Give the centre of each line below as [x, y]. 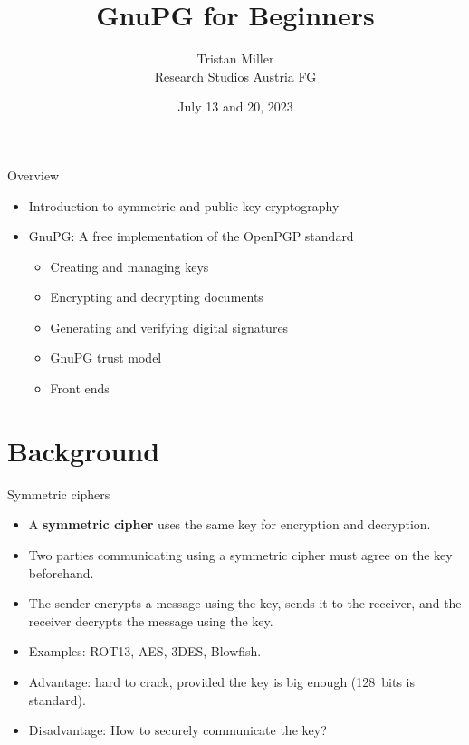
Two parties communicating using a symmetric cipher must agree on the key [240, 554]
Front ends [80, 388]
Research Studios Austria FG [235, 76]
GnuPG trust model [106, 358]
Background [84, 450]
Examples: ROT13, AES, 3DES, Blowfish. [145, 651]
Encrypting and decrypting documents [157, 297]
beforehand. [61, 572]
